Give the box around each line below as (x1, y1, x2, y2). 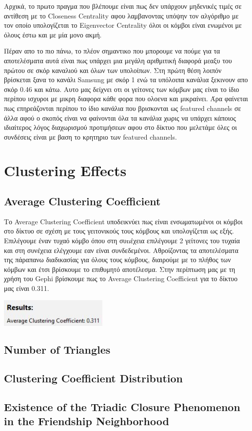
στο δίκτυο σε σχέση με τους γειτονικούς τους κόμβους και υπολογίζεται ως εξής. (4, 226, 234, 236)
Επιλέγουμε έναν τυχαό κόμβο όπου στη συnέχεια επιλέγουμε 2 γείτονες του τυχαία (4, 235, 240, 246)
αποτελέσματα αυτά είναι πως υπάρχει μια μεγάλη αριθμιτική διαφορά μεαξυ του (4, 55, 232, 65)
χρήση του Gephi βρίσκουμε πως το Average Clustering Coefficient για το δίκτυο (4, 273, 238, 284)
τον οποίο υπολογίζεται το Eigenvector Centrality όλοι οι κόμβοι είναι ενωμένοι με (4, 20, 242, 30)
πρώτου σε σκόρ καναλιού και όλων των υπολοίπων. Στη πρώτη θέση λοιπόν (4, 65, 222, 75)
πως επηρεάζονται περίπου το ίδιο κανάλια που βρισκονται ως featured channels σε (4, 103, 241, 113)
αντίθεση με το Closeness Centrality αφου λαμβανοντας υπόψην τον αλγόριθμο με (4, 10, 239, 20)
